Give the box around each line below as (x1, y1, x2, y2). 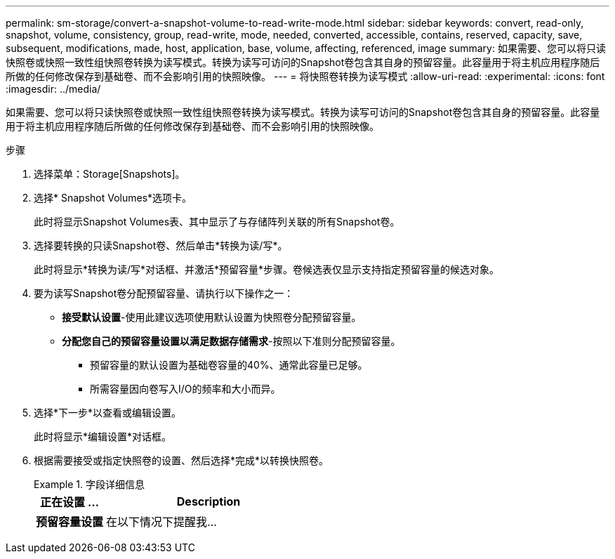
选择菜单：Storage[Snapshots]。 (34, 168, 185, 180)
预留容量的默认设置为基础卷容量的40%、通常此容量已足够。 (90, 359, 368, 371)
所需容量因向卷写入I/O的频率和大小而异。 (90, 383, 281, 395)
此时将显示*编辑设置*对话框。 (34, 430, 172, 442)
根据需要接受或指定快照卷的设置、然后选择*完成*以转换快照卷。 (34, 454, 329, 466)
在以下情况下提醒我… (106, 515, 217, 529)
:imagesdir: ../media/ (6, 83, 101, 95)
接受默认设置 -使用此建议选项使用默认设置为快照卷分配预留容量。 (62, 311, 362, 323)
